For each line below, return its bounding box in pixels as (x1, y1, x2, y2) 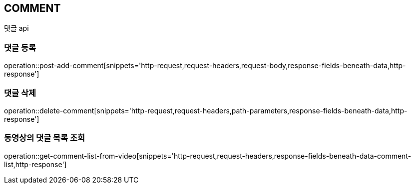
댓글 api (4, 24, 29, 33)
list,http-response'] (4, 160, 67, 169)
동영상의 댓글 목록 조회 (4, 133, 85, 143)
